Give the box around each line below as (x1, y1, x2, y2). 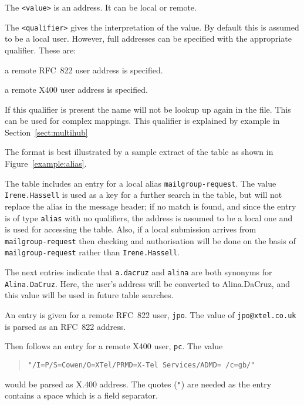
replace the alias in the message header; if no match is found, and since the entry (5, 200, 296, 212)
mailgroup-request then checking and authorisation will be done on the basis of (5, 234, 296, 247)
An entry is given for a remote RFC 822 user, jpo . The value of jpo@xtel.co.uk (5, 309, 296, 321)
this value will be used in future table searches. (5, 289, 174, 301)
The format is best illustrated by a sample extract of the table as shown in (5, 146, 273, 158)
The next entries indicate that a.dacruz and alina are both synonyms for (5, 266, 272, 278)
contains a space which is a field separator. (5, 389, 158, 401)
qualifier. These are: (5, 43, 76, 56)
